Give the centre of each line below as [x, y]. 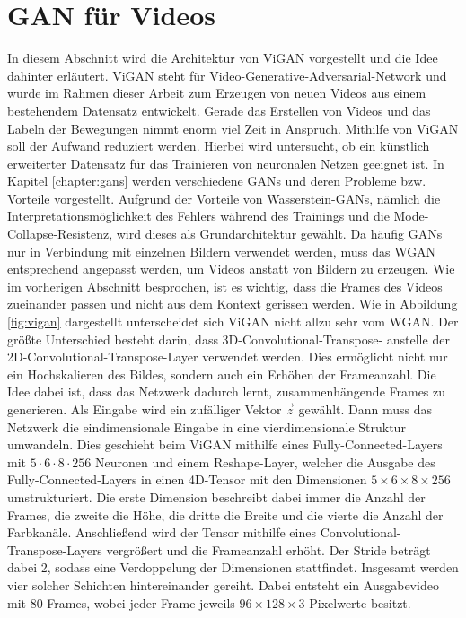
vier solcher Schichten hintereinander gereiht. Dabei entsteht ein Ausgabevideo [223, 584]
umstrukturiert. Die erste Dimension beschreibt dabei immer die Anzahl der [216, 496]
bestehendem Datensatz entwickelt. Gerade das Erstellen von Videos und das [219, 110]
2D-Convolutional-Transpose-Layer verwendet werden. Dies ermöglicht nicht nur [228, 357]
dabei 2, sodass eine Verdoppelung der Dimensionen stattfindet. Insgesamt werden [233, 567]
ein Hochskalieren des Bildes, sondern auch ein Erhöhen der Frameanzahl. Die [222, 374]
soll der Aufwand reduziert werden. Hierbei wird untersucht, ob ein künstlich [219, 146]
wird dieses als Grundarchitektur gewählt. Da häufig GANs [279, 234]
